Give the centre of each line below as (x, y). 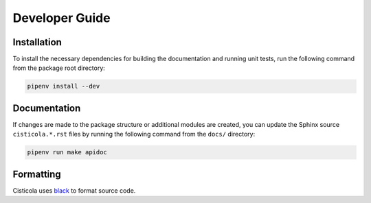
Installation (37, 42)
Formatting (37, 174)
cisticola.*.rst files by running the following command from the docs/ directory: (134, 134)
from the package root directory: (59, 68)
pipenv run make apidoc (67, 152)
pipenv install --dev (64, 86)
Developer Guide (61, 18)
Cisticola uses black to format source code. (74, 190)
